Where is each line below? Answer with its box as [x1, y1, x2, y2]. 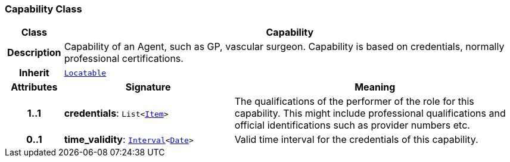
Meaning [354, 81, 396, 94]
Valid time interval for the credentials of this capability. [234, 133, 478, 146]
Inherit [18, 67, 49, 79]
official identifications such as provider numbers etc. [234, 119, 470, 132]
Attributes [11, 81, 58, 94]
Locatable [64, 68, 107, 77]
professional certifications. [64, 52, 184, 65]
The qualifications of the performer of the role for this [234, 95, 474, 108]
